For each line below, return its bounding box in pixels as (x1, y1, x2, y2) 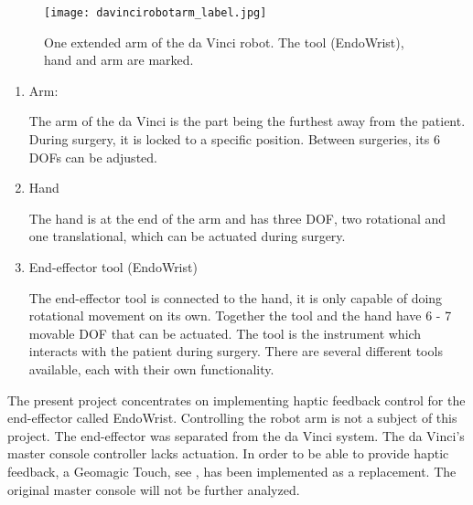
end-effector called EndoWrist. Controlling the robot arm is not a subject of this (7, 408, 457, 427)
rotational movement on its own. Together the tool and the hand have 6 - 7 (28, 306, 452, 325)
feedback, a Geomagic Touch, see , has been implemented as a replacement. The (7, 461, 457, 480)
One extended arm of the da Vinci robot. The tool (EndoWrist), (44, 32, 404, 51)
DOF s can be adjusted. (28, 147, 157, 166)
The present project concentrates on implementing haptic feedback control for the (7, 390, 466, 409)
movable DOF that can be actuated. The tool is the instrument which (28, 323, 422, 342)
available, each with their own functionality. (28, 359, 274, 378)
